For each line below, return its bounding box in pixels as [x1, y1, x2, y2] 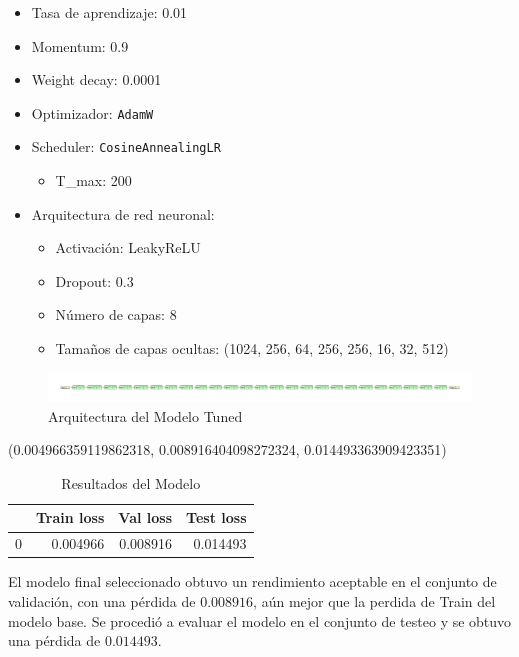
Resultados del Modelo [61, 472, 201, 493]
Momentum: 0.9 [31, 35, 129, 56]
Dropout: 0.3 [55, 270, 134, 291]
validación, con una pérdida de [8, 590, 196, 611]
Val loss [118, 507, 173, 528]
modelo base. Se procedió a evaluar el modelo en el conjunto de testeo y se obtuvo [8, 610, 512, 631]
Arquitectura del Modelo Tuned [48, 405, 243, 426]
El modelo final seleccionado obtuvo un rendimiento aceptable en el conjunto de [8, 571, 497, 592]
